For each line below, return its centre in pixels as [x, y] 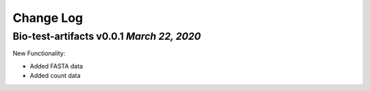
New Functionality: [39, 53]
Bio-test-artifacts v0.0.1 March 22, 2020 [107, 36]
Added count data [55, 76]
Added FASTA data [57, 66]
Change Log [48, 18]
